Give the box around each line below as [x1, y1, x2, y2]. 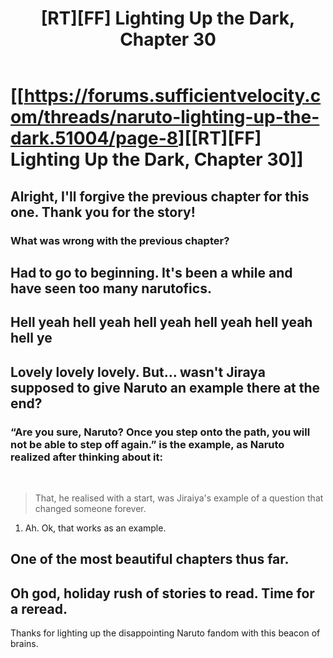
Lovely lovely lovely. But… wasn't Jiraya [10, 363, 266, 381]
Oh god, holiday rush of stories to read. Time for [10, 585, 315, 602]
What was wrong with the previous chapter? [10, 233, 230, 247]
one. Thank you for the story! [10, 203, 196, 221]
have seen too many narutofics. [10, 280, 212, 297]
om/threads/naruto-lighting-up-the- [10, 106, 320, 129]
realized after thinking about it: [10, 450, 163, 464]
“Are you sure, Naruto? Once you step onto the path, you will [10, 425, 311, 439]
